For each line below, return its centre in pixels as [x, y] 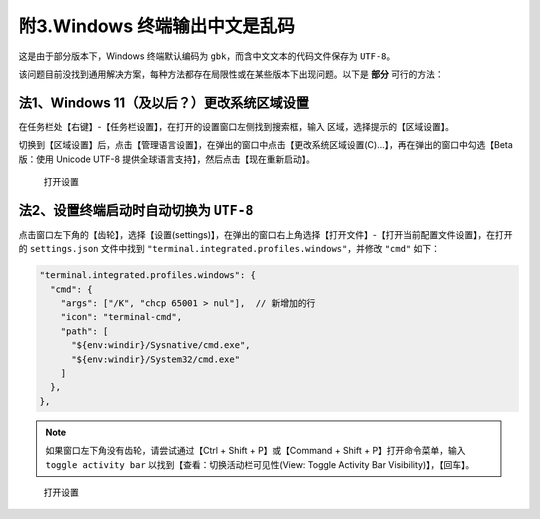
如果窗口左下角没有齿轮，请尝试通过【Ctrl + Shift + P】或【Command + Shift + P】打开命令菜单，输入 [255, 451]
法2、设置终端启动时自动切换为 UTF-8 [136, 210]
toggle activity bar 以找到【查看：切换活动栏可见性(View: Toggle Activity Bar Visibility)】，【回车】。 [260, 464]
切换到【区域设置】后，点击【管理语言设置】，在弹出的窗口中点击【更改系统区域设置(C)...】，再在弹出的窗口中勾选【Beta [266, 145]
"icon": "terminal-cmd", [121, 317]
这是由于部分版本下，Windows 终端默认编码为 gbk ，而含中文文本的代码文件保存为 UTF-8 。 [207, 56]
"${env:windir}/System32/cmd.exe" [155, 359]
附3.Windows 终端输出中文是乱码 [156, 26]
